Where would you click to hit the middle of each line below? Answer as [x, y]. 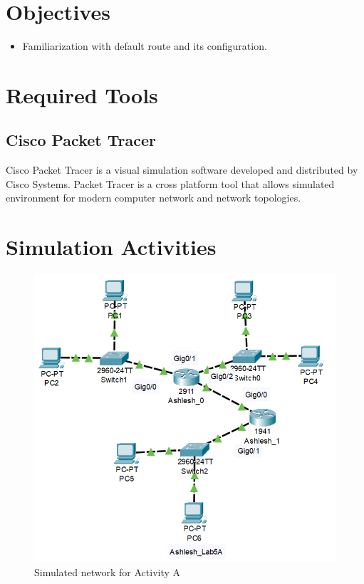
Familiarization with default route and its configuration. [145, 46]
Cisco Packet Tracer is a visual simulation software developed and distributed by [182, 170]
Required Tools [82, 94]
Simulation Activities [111, 247]
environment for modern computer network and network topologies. [154, 198]
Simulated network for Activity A [108, 572]
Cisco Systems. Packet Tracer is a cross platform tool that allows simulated [170, 183]
